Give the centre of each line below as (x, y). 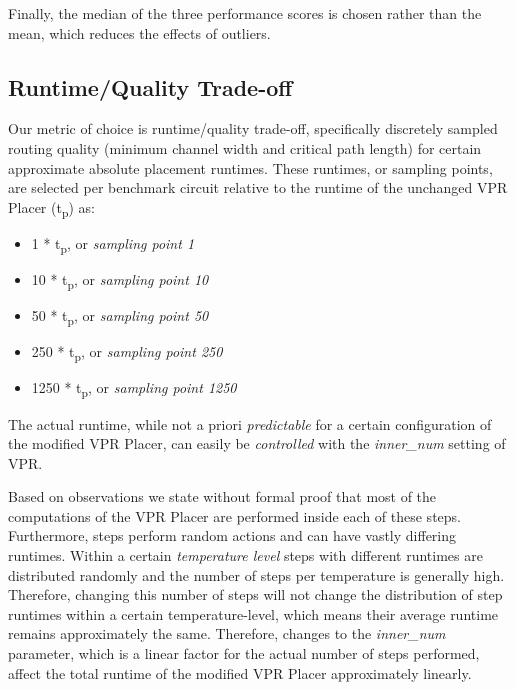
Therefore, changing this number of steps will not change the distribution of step (255, 594)
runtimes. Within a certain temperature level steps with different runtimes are (245, 555)
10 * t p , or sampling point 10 (120, 280)
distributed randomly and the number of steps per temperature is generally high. (256, 574)
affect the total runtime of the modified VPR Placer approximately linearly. (240, 672)
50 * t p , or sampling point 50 (120, 316)
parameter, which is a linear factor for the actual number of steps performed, (244, 653)
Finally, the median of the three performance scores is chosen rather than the (245, 13)
